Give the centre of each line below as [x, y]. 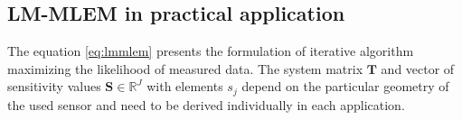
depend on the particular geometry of [345, 86]
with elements [185, 86]
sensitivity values [54, 86]
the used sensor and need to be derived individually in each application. [206, 104]
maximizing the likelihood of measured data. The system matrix [185, 68]
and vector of [418, 68]
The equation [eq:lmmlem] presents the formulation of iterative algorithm [211, 51]
